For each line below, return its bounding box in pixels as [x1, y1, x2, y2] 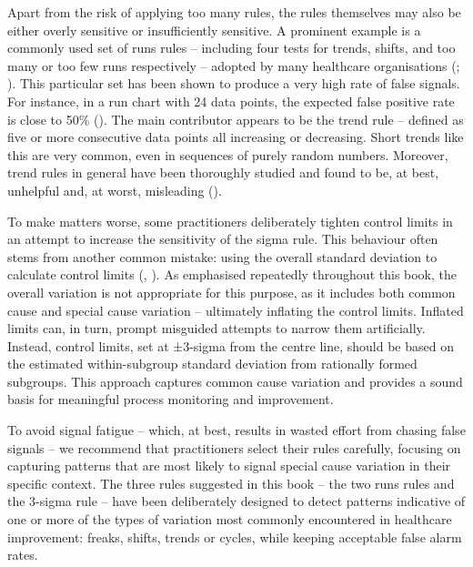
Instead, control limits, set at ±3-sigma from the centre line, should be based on [7, 336, 454, 355]
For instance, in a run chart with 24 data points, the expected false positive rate [7, 91, 455, 110]
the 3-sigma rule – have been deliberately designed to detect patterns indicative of [7, 491, 466, 511]
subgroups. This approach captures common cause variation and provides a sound [7, 371, 463, 390]
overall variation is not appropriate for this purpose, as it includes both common [7, 282, 456, 301]
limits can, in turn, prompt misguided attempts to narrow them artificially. [7, 319, 426, 338]
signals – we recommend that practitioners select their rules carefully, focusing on [7, 438, 461, 457]
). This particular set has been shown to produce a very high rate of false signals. [7, 74, 460, 93]
